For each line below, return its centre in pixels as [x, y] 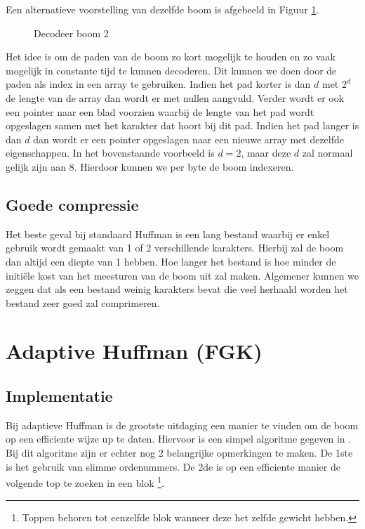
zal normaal [327, 153]
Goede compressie [72, 204]
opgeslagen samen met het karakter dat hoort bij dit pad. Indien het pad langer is [182, 125]
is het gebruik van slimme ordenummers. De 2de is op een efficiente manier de [173, 466]
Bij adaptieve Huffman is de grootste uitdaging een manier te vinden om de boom [182, 425]
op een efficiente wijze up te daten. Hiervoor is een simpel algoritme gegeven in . [179, 439]
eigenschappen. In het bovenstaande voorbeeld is [110, 153]
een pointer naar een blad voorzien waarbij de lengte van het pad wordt [160, 111]
